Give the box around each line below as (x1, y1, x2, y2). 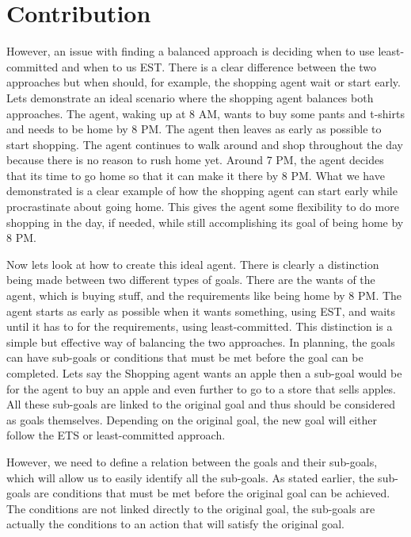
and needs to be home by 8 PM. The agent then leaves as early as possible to (6, 121, 382, 137)
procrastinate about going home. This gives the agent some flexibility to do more (6, 198, 399, 215)
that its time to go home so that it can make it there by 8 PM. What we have (6, 167, 385, 183)
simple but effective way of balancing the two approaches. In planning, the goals (6, 333, 395, 350)
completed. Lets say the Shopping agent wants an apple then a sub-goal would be (6, 365, 402, 381)
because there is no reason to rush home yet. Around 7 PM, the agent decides (6, 152, 384, 168)
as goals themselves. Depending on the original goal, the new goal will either (6, 411, 378, 428)
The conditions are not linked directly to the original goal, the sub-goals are (6, 500, 375, 516)
